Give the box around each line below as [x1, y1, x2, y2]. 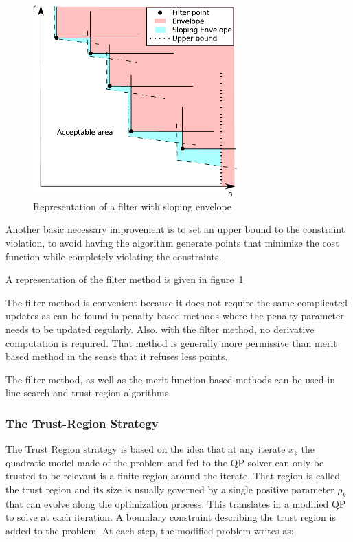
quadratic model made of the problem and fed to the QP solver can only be [5, 455, 324, 469]
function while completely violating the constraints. [5, 249, 222, 263]
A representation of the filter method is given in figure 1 [5, 272, 244, 286]
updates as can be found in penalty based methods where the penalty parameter [5, 308, 344, 323]
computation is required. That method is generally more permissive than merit [5, 335, 337, 350]
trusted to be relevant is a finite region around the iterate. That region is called [5, 468, 340, 483]
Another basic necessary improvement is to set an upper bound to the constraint [5, 222, 345, 236]
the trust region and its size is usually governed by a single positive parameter [5, 482, 334, 496]
